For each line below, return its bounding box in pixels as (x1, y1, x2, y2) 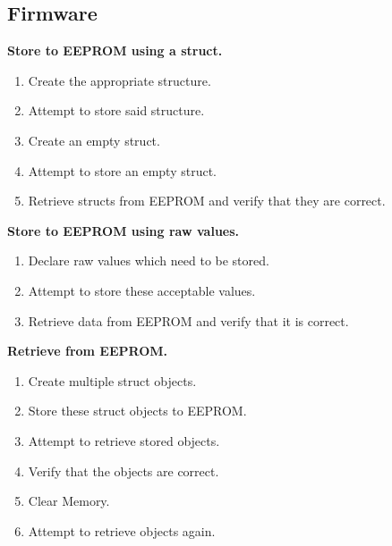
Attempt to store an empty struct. (28, 161, 217, 180)
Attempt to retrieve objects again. (28, 521, 216, 540)
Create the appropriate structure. (28, 71, 211, 89)
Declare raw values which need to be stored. (28, 251, 269, 270)
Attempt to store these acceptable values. (28, 281, 256, 299)
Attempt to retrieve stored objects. (28, 431, 220, 449)
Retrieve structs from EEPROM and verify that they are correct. (28, 191, 386, 210)
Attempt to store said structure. (28, 101, 205, 120)
